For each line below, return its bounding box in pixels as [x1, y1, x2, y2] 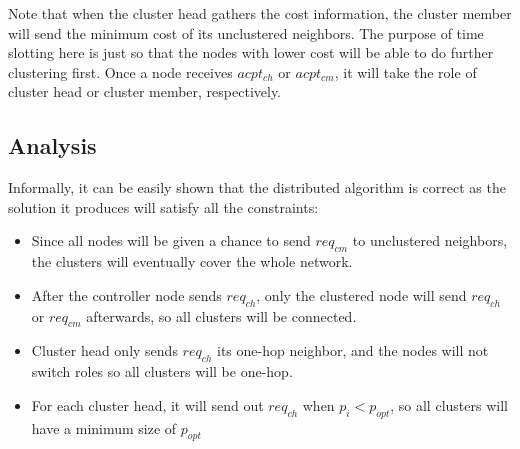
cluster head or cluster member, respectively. [8, 81, 282, 102]
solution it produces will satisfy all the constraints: [8, 196, 319, 217]
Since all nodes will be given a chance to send [31, 230, 311, 251]
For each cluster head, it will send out [31, 394, 264, 415]
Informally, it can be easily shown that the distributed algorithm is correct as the [8, 177, 506, 198]
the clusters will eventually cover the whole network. [31, 251, 353, 272]
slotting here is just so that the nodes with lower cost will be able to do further [8, 42, 494, 63]
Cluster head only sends [31, 340, 178, 361]
